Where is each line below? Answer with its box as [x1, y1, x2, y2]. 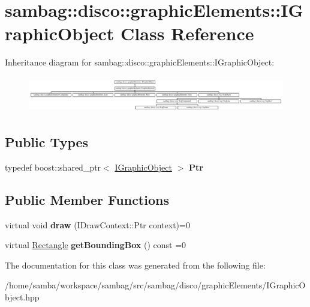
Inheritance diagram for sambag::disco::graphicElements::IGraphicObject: [5, 56, 275, 68]
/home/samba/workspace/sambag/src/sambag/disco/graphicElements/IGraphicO [5, 279, 306, 291]
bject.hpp [5, 291, 40, 303]
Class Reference [121, 21, 254, 46]
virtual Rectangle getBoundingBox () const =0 [5, 239, 186, 251]
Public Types [5, 133, 89, 151]
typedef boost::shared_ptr [5, 160, 101, 173]
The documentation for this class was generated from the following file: [5, 258, 266, 271]
